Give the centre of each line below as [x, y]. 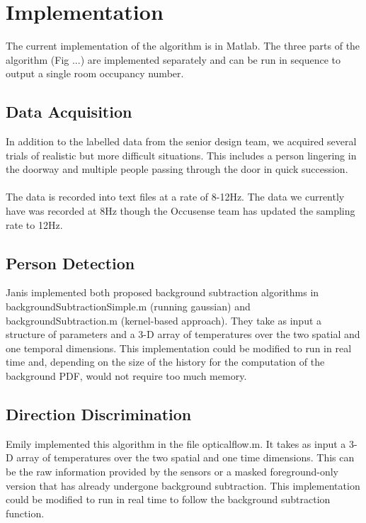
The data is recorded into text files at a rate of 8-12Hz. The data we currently [175, 197]
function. [25, 513]
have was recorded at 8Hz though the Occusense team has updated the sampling [181, 211]
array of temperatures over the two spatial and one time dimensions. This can [185, 457]
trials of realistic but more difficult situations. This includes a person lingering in [181, 155]
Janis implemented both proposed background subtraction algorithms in [162, 292]
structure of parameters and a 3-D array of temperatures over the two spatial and [183, 334]
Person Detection [70, 263]
